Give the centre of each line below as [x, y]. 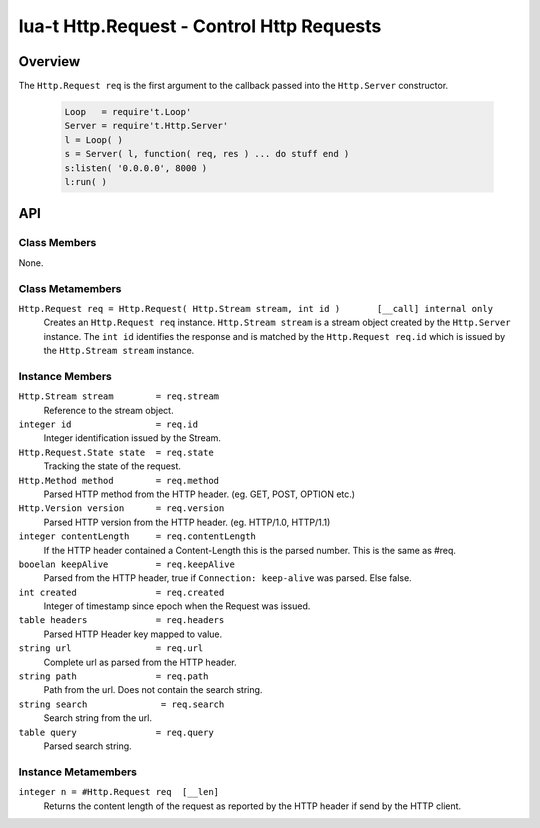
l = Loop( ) [94, 139]
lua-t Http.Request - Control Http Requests [200, 26]
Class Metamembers [70, 288]
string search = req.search [121, 704]
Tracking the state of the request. [112, 466]
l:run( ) [86, 181]
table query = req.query [116, 732]
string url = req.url [111, 648]
